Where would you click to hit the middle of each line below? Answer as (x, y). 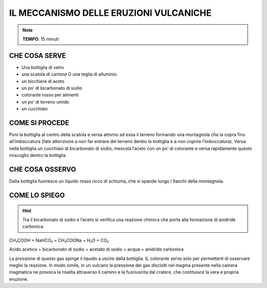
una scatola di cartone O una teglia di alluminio (69, 74)
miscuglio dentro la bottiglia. (38, 155)
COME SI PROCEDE (39, 123)
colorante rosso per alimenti (50, 95)
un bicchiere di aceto (43, 81)
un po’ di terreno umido (45, 102)
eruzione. (19, 279)
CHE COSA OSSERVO (43, 169)
